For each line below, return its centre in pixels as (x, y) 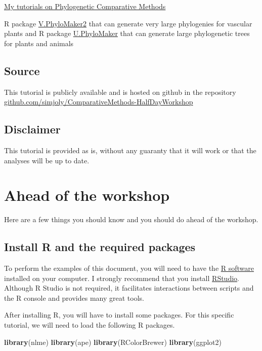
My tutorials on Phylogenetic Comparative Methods (85, 6)
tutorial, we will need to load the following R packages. (90, 325)
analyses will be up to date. (47, 160)
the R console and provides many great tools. (74, 297)
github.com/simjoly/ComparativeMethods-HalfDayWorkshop (99, 102)
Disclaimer (32, 129)
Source (22, 70)
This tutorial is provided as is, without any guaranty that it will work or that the (130, 150)
